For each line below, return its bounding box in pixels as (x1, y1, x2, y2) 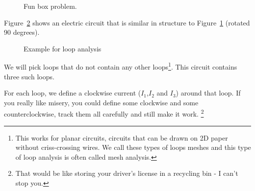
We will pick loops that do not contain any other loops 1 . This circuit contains (4, 60, 237, 72)
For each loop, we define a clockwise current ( (4, 88, 141, 98)
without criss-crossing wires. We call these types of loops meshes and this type (15, 142, 251, 152)
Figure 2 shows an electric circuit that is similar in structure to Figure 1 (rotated (4, 17, 250, 27)
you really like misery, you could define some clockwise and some (4, 97, 199, 107)
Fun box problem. (24, 1, 77, 11)
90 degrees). (4, 27, 40, 37)
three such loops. (4, 71, 54, 81)
